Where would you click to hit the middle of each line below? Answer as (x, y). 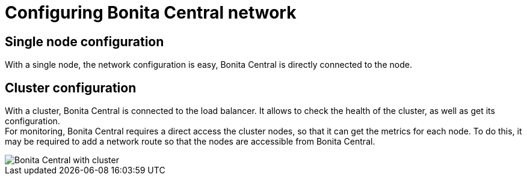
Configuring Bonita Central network (151, 13)
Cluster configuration (71, 88)
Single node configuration (85, 41)
